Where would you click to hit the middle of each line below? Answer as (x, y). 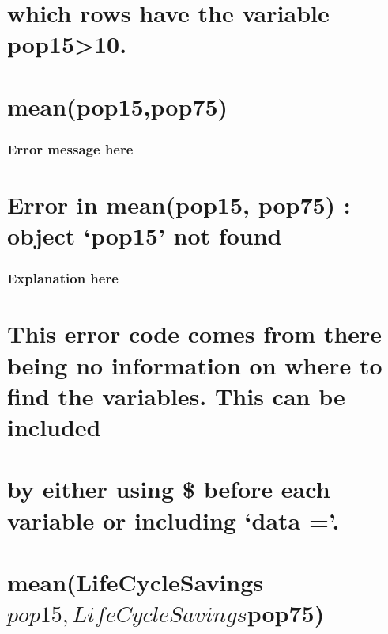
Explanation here (63, 278)
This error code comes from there (195, 334)
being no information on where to (195, 364)
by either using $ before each (169, 489)
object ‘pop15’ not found (145, 235)
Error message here (70, 148)
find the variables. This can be (176, 395)
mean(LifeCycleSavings (136, 581)
